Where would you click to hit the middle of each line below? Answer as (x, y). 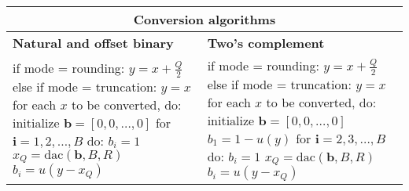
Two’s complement (266, 43)
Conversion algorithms (204, 19)
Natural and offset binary (93, 43)
